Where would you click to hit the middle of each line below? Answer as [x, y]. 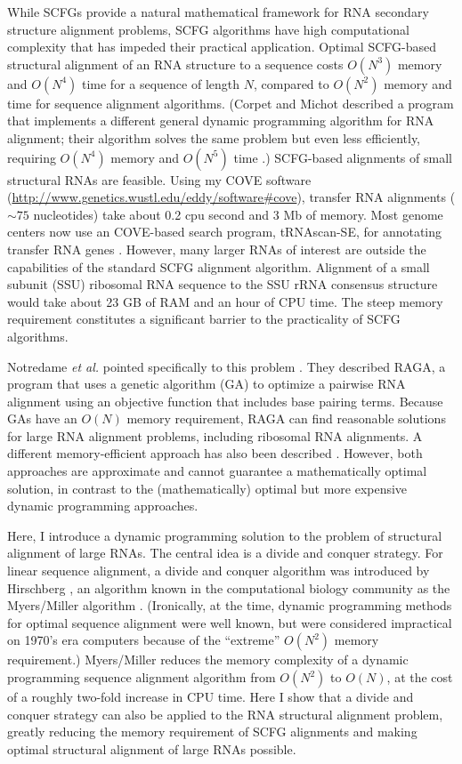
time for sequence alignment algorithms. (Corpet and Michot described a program [231, 103]
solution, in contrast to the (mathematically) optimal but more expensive [207, 488]
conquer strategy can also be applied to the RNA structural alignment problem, [225, 714]
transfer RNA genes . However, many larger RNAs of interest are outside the [217, 249]
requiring [32, 157]
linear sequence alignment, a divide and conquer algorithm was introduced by [219, 571]
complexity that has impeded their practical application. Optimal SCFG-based [222, 47]
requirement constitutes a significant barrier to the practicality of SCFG [204, 319]
